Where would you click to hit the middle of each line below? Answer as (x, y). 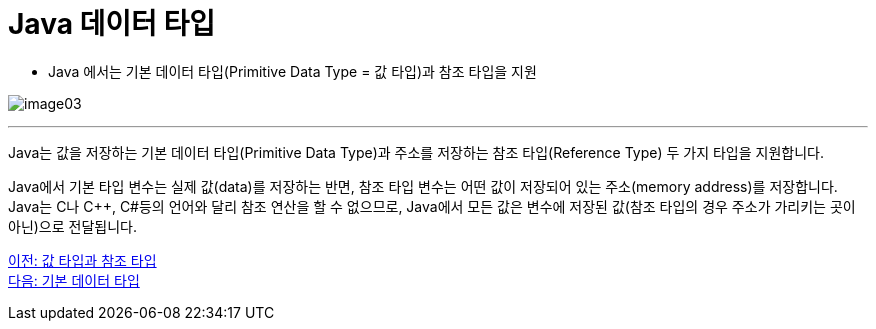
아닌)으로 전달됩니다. (72, 226)
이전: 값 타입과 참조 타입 (82, 260)
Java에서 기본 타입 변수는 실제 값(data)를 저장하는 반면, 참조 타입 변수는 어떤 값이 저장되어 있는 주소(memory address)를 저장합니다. (423, 186)
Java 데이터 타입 (111, 24)
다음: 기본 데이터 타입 (74, 280)
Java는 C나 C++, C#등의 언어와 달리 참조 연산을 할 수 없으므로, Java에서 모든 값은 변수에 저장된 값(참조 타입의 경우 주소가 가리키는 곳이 (432, 206)
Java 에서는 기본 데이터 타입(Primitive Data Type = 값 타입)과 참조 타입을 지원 (292, 71)
